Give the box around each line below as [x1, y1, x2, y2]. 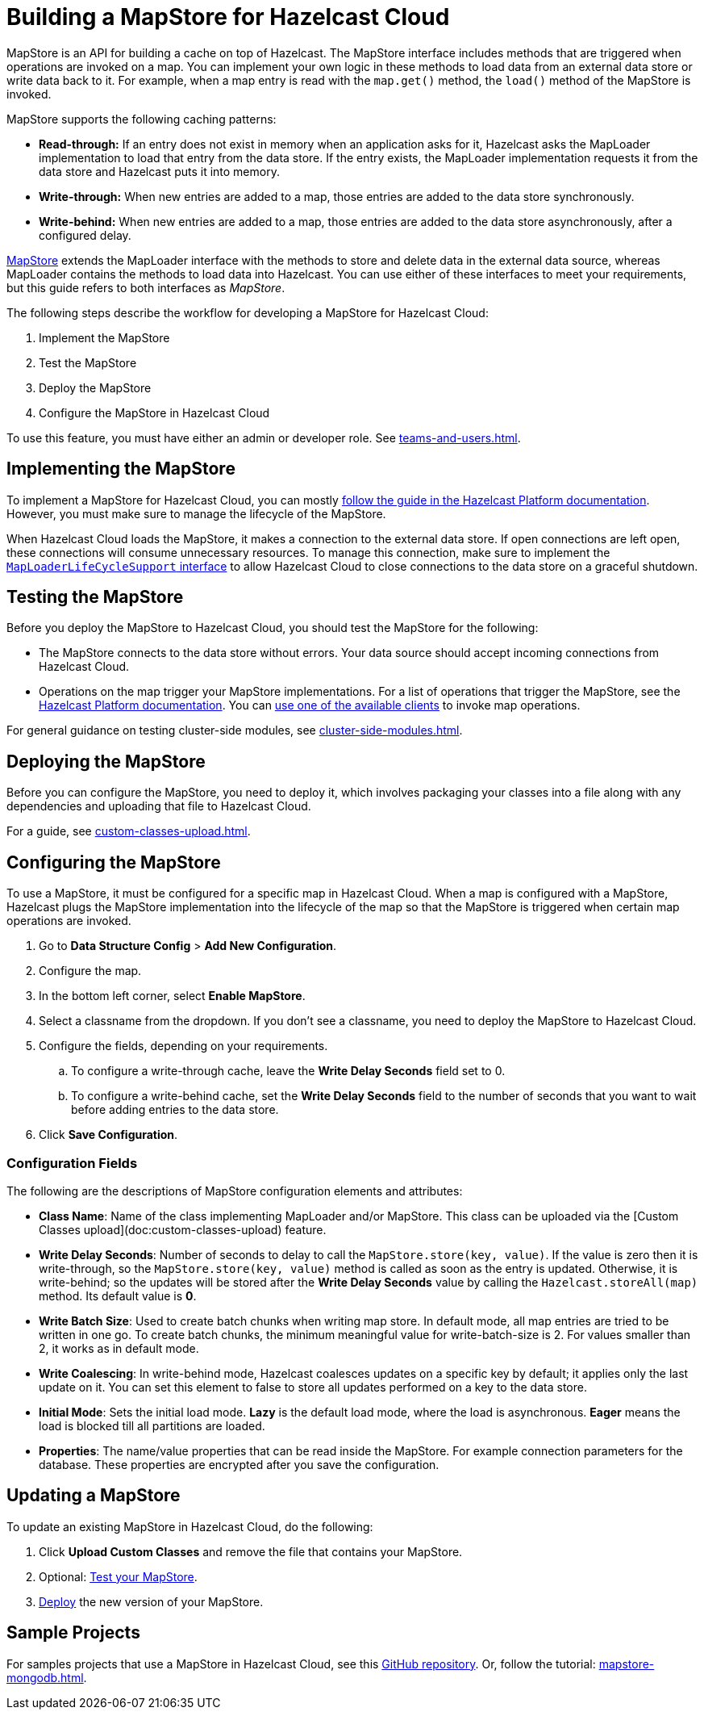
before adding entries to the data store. [71, 1103, 279, 1117]
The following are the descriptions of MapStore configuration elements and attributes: [6, 1183, 463, 1198]
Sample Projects [6, 1622, 140, 1643]
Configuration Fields [6, 1154, 138, 1171]
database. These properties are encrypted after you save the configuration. [39, 1457, 439, 1471]
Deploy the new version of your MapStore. [39, 1594, 264, 1609]
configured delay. [39, 228, 131, 242]
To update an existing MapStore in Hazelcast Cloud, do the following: [6, 1519, 373, 1534]
